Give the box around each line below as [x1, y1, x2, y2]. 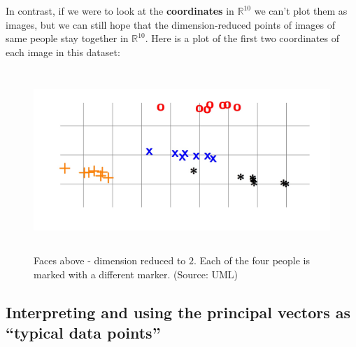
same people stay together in [6, 31, 129, 46]
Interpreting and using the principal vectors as [6, 301, 351, 322]
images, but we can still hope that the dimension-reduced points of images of [6, 17, 335, 32]
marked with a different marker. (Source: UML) [34, 266, 238, 281]
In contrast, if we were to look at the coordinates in [6, 4, 234, 18]
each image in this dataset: [6, 44, 120, 59]
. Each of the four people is [194, 253, 311, 268]
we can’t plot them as [254, 4, 348, 18]
